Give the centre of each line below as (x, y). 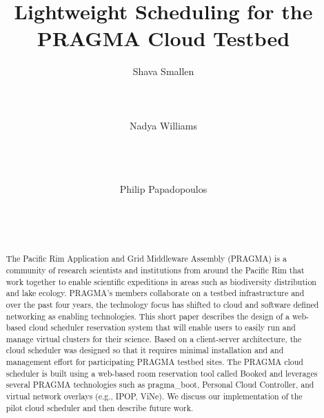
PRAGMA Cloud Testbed (163, 38)
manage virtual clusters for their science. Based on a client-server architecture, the (154, 338)
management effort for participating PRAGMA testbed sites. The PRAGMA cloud (154, 362)
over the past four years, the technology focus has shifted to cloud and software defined (162, 304)
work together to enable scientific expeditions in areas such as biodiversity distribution (161, 281)
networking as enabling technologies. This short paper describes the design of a (148, 316)
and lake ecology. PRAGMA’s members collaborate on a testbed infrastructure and (155, 293)
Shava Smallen (163, 71)
